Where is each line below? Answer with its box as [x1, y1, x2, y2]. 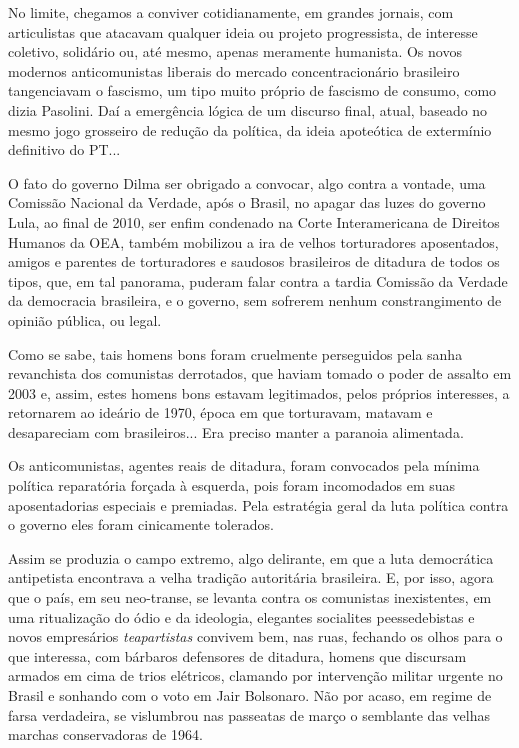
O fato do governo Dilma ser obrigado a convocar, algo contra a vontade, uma [8, 172, 486, 193]
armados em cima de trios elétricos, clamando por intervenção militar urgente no [8, 665, 503, 686]
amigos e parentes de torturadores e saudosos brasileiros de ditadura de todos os [8, 251, 500, 272]
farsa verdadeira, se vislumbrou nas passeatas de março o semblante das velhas [8, 704, 490, 725]
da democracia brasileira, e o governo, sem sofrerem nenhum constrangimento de [8, 290, 502, 311]
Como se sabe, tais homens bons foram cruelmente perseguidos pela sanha [8, 343, 463, 364]
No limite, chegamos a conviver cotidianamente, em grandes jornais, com [8, 2, 454, 22]
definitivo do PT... [8, 139, 121, 160]
